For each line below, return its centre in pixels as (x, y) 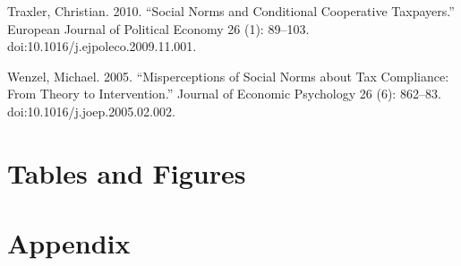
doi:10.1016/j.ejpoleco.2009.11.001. (102, 46)
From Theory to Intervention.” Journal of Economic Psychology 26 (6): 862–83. (224, 94)
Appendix (69, 243)
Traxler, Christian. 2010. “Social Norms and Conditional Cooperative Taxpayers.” (231, 11)
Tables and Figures (127, 172)
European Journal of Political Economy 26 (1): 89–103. (158, 28)
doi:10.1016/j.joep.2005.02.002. (91, 111)
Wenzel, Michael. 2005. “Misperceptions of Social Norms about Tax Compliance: (228, 76)
